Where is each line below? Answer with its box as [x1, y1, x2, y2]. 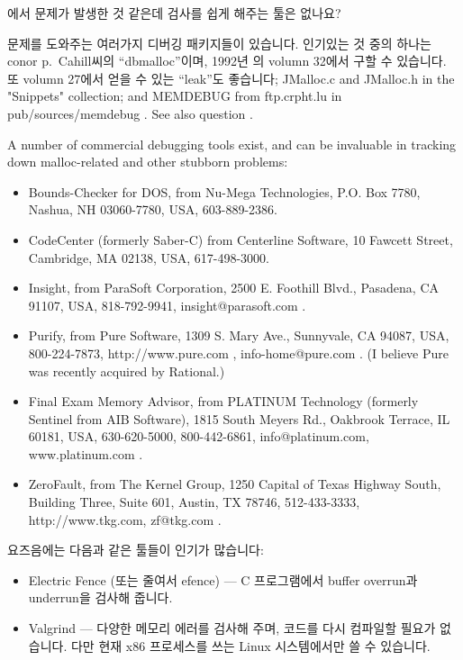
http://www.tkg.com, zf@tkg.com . [28, 510, 222, 529]
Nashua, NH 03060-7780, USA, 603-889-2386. [28, 200, 277, 219]
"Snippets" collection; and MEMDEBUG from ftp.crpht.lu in [7, 86, 342, 105]
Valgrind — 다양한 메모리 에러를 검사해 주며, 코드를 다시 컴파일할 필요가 [28, 619, 436, 637]
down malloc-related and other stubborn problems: [7, 152, 288, 171]
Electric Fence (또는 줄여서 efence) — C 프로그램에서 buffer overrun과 [28, 570, 418, 589]
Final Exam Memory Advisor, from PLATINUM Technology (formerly [28, 392, 419, 411]
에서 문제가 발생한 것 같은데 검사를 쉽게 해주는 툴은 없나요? [7, 4, 341, 22]
